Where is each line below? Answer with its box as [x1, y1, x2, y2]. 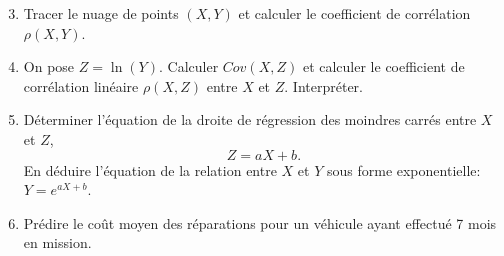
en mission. [23, 232, 92, 253]
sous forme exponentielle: [326, 159, 481, 180]
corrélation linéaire [23, 75, 139, 96]
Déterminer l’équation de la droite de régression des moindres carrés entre [23, 109, 477, 130]
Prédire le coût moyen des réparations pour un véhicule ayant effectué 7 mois [23, 212, 497, 233]
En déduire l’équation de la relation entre [23, 159, 277, 180]
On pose [23, 56, 75, 77]
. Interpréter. [284, 75, 363, 96]
